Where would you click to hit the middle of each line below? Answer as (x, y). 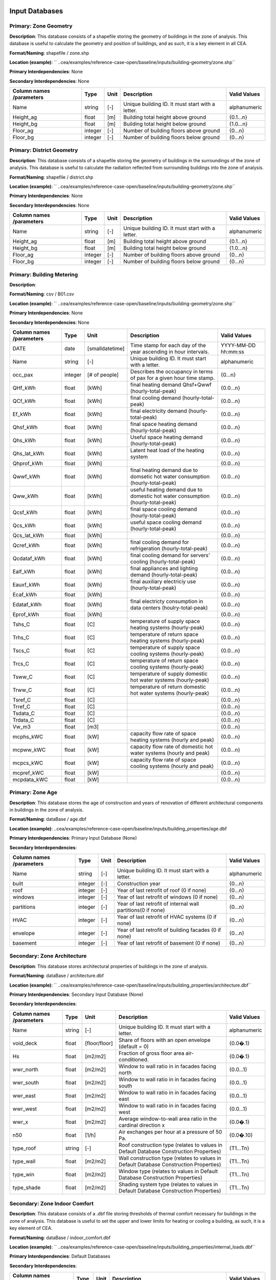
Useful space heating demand (167, 437)
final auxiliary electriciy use (163, 581)
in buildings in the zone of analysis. (47, 810)
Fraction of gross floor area (151, 1053)
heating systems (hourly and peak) (172, 740)
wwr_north (25, 1069)
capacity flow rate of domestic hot (172, 746)
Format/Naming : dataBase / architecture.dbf (57, 976)
